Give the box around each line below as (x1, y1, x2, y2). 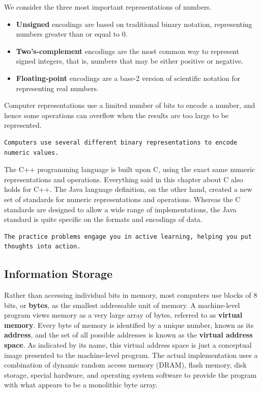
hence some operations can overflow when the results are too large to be (4, 109, 229, 120)
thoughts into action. (4, 243, 81, 250)
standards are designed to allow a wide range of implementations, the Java (4, 204, 237, 214)
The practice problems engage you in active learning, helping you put (4, 233, 252, 240)
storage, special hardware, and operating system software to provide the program (4, 369, 257, 380)
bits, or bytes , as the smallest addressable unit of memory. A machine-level (4, 299, 240, 310)
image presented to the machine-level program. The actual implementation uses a (4, 349, 258, 360)
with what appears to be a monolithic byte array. (4, 379, 158, 390)
